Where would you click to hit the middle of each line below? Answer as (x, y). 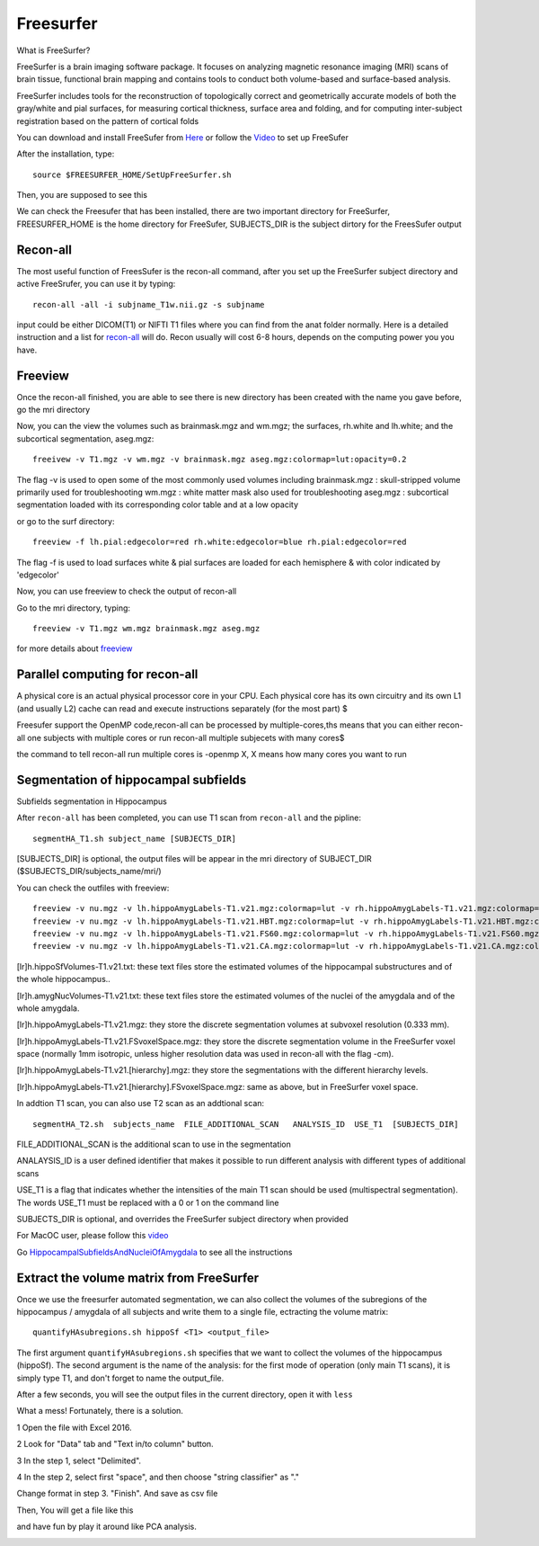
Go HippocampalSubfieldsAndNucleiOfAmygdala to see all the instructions (155, 1252)
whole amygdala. (48, 1008)
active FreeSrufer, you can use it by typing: (96, 284)
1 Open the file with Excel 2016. (74, 1427)
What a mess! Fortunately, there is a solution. (100, 1411)
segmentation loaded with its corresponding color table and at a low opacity (157, 505)
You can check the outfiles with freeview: (93, 888)
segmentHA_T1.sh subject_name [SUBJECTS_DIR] (135, 838)
